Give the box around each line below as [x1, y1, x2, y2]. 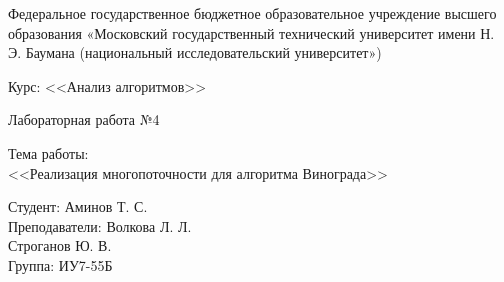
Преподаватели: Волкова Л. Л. [8, 215, 192, 236]
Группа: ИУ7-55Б [8, 254, 113, 275]
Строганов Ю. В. [8, 235, 112, 256]
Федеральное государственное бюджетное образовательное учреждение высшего [8, 3, 497, 23]
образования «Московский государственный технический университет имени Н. [8, 22, 495, 43]
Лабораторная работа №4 [8, 109, 160, 130]
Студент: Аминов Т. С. [8, 196, 148, 217]
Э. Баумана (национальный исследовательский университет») [8, 42, 382, 63]
